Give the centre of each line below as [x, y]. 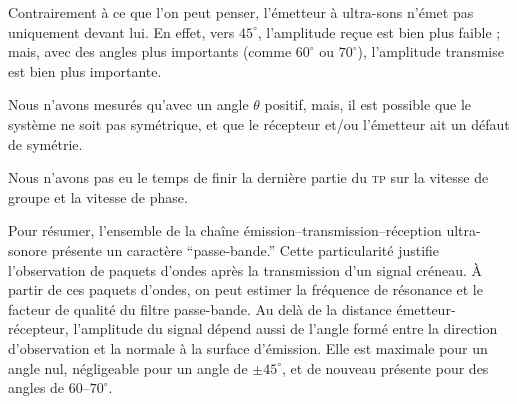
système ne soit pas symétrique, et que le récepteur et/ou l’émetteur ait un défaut [259, 123]
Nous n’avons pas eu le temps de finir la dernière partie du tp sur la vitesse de [248, 177]
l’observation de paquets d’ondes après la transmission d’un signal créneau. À [245, 269]
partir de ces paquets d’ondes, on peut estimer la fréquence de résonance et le [245, 289]
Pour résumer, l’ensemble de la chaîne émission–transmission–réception [225, 230]
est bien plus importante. [85, 70]
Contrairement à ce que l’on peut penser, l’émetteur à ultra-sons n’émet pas [241, 12]
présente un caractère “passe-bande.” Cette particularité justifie [245, 249]
